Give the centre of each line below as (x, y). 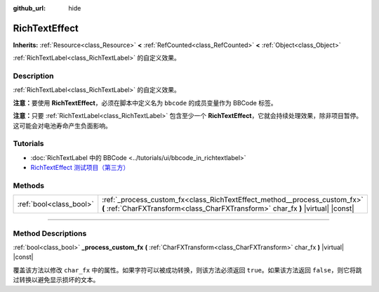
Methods (29, 185)
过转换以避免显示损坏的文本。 (56, 280)
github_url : (29, 8)
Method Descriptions (50, 233)
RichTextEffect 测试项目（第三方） (80, 168)
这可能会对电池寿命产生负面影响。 (62, 126)
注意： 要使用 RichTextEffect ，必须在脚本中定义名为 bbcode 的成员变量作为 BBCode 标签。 (145, 102)
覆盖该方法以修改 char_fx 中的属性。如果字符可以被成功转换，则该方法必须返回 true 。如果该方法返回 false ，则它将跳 (187, 270)
